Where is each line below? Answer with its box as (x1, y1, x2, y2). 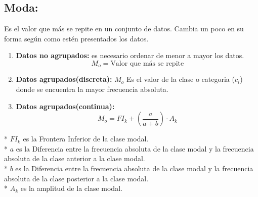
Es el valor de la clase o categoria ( (126, 74, 235, 84)
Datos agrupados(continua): (16, 101, 115, 111)
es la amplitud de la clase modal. (20, 183, 122, 193)
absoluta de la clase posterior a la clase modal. (4, 173, 149, 183)
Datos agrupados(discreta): (16, 74, 112, 84)
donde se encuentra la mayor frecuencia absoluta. (16, 84, 168, 94)
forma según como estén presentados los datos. (4, 33, 149, 43)
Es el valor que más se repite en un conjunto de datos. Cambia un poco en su (4, 23, 244, 34)
